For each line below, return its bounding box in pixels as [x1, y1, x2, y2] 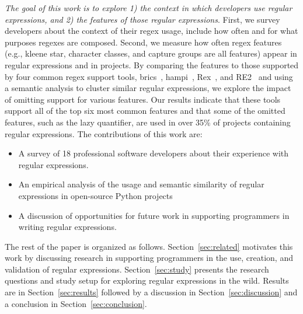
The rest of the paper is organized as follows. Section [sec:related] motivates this [5, 240, 293, 252]
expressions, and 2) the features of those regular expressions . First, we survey [5, 13, 280, 25]
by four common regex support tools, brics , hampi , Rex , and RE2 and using [5, 70, 293, 82]
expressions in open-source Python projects [18, 189, 173, 201]
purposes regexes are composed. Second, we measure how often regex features [5, 36, 282, 48]
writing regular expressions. [18, 221, 117, 233]
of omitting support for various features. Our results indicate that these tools [5, 93, 281, 105]
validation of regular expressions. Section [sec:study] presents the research [5, 263, 269, 275]
